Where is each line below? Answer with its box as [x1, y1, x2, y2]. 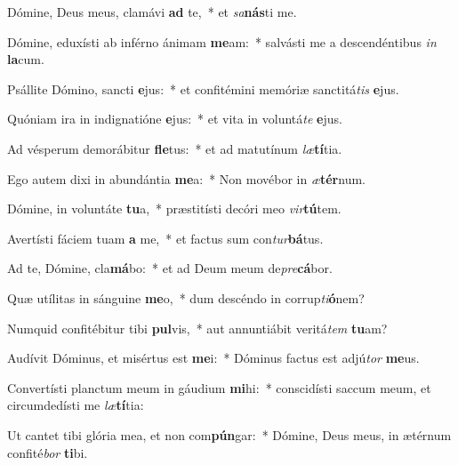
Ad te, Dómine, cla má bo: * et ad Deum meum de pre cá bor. [7, 259, 333, 277]
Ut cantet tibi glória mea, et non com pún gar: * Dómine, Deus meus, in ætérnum [7, 425, 452, 444]
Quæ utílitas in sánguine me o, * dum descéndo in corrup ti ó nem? [7, 288, 365, 307]
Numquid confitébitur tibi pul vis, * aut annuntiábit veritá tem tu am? [7, 318, 388, 337]
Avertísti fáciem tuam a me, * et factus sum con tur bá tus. [7, 228, 324, 247]
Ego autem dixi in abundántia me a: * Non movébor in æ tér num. [7, 169, 366, 188]
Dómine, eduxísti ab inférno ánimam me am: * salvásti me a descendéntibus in [7, 32, 437, 51]
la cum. [7, 50, 44, 68]
